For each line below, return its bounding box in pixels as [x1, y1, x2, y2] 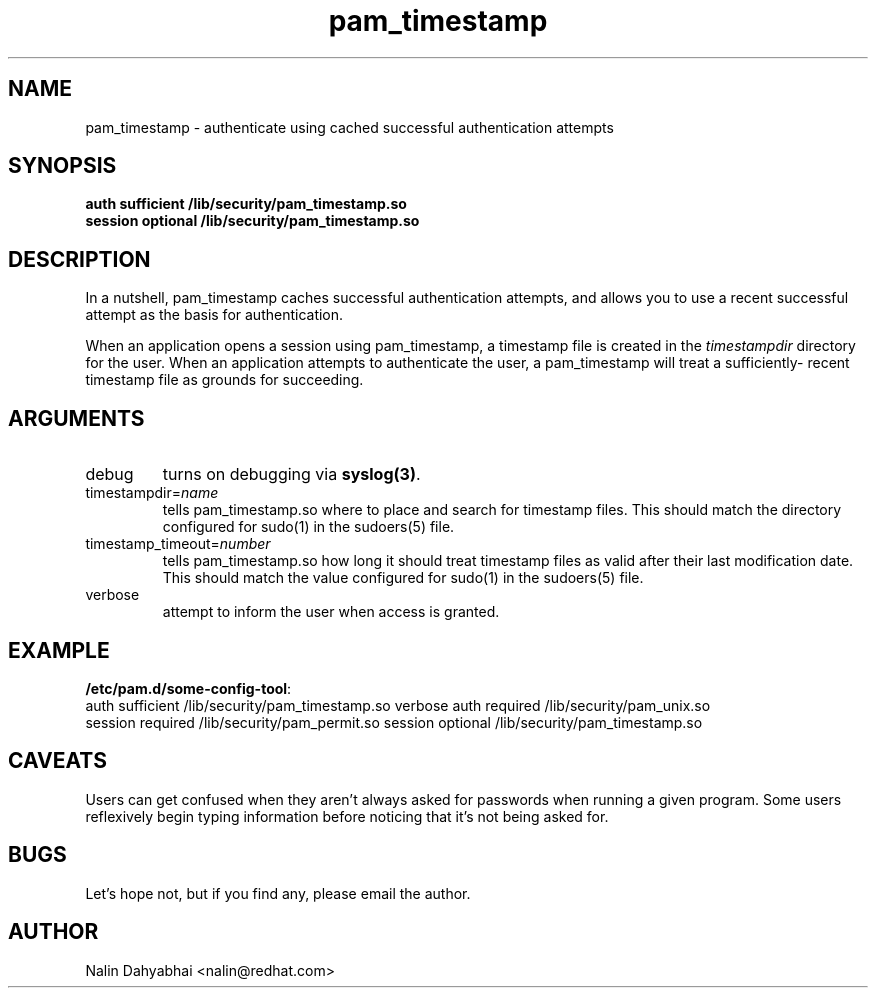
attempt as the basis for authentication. [85, 306, 344, 324]
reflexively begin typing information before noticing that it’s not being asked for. [85, 807, 609, 825]
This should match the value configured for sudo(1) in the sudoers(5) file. [162, 569, 644, 587]
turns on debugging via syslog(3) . [162, 464, 421, 485]
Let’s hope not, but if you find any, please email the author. [85, 884, 471, 902]
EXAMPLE [8, 637, 110, 663]
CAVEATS [8, 748, 107, 774]
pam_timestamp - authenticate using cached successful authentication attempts [85, 118, 614, 136]
